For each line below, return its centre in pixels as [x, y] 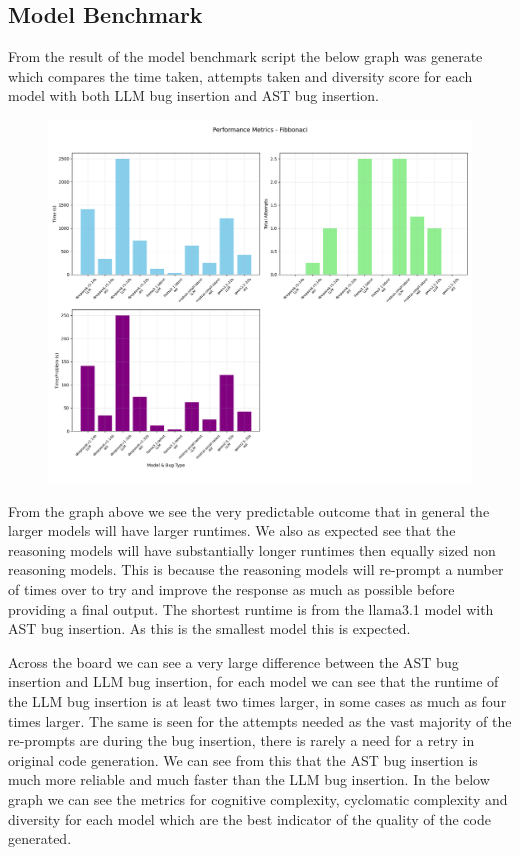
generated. [40, 838]
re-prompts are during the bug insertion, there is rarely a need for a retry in [241, 740]
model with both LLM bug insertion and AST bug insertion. [193, 95]
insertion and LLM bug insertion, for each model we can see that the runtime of [253, 681]
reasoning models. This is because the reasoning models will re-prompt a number [256, 569]
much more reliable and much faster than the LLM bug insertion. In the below [249, 779]
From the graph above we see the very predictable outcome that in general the [249, 510]
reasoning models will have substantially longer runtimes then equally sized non [252, 549]
